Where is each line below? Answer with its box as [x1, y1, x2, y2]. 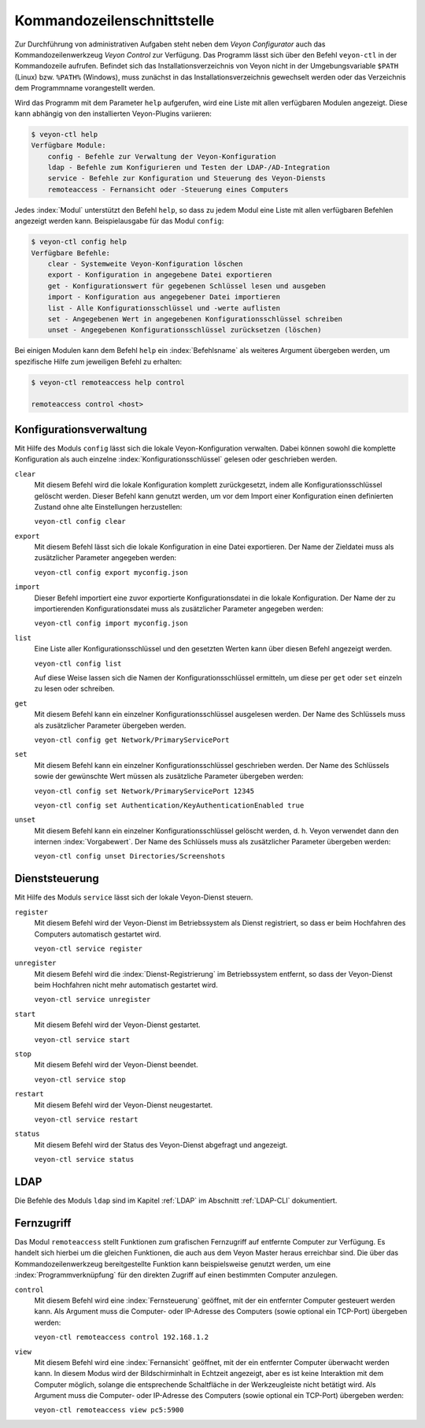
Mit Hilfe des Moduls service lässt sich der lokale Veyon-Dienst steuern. [14, 892, 253, 902]
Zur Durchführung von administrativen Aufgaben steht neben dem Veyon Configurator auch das [14, 39, 326, 49]
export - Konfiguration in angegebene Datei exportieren [47, 270, 272, 280]
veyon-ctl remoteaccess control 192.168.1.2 [34, 1333, 209, 1342]
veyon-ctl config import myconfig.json [34, 619, 188, 628]
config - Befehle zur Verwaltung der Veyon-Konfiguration [47, 152, 276, 161]
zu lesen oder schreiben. [34, 684, 115, 693]
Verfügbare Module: [31, 141, 106, 150]
